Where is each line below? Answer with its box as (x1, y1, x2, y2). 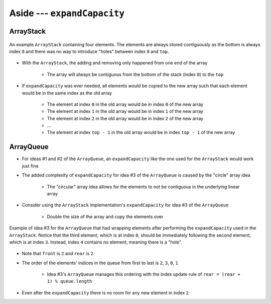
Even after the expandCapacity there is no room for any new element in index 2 (22, 289, 189, 295)
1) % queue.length (47, 278, 92, 284)
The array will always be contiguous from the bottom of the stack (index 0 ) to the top (47, 71, 224, 78)
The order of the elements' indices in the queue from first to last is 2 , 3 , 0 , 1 (22, 260, 178, 266)
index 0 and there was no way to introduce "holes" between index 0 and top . (9, 48, 169, 54)
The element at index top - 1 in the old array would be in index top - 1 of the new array (47, 129, 235, 135)
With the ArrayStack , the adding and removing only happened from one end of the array (22, 60, 208, 66)
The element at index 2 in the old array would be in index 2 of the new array (47, 115, 203, 121)
